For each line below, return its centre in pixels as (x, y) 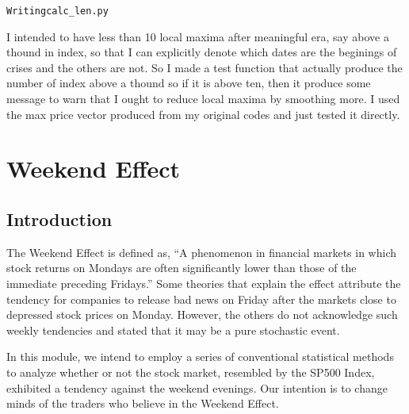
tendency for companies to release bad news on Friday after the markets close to (201, 299)
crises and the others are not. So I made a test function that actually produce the (204, 67)
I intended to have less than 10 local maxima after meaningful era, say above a (198, 36)
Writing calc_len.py (57, 11)
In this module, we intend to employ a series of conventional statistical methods (200, 356)
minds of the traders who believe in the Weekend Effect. (143, 403)
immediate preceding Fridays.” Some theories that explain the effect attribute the (204, 283)
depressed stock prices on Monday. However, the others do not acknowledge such (202, 314)
